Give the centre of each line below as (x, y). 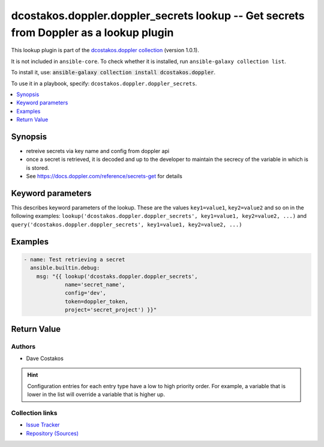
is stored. (37, 167)
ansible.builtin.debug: (65, 268)
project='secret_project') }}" (111, 310)
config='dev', (85, 293)
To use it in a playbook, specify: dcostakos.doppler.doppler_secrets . (104, 83)
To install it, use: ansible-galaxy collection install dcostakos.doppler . (113, 73)
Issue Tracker (43, 425)
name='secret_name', (95, 285)
